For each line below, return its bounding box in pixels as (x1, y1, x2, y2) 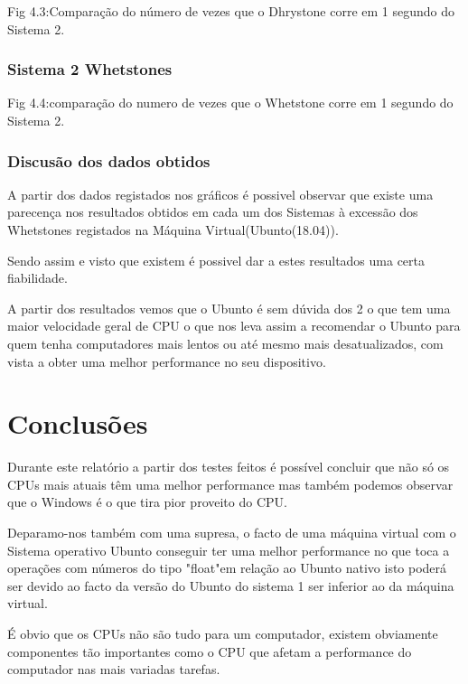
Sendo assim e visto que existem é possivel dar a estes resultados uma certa (7, 250, 426, 269)
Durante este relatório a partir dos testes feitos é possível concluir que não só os (7, 457, 450, 476)
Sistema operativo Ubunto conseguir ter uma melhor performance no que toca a (7, 540, 450, 559)
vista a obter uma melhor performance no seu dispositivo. (7, 351, 326, 370)
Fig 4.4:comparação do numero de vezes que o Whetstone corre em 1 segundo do (7, 93, 454, 112)
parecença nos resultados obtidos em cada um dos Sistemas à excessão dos (7, 202, 418, 221)
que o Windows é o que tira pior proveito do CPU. (7, 492, 287, 511)
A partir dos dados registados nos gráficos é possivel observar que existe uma (7, 184, 434, 203)
